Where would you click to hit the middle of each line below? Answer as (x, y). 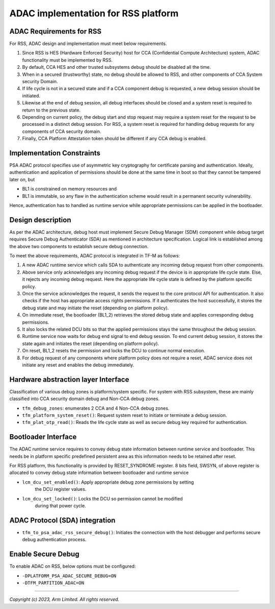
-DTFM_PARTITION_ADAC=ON (53, 583)
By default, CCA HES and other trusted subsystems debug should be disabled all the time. (117, 67)
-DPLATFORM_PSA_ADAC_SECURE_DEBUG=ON (69, 576)
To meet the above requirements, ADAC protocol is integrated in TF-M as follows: (95, 256)
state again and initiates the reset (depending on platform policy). (91, 343)
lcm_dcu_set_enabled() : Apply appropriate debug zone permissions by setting (108, 482)
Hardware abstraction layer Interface (69, 379)
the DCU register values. (61, 489)
